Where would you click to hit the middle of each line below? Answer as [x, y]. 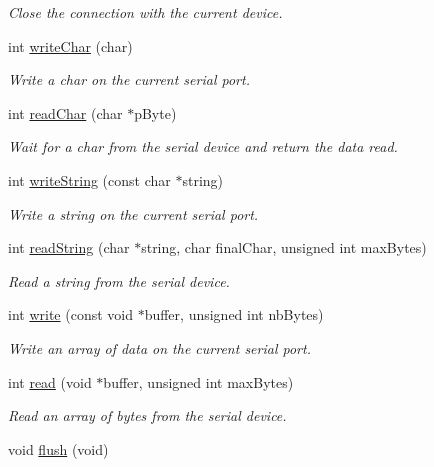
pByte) [155, 112]
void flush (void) [58, 448]
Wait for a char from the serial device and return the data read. [203, 146]
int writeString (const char [89, 179]
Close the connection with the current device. [145, 12]
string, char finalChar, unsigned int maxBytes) [284, 247]
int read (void [50, 381]
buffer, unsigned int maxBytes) [198, 381]
